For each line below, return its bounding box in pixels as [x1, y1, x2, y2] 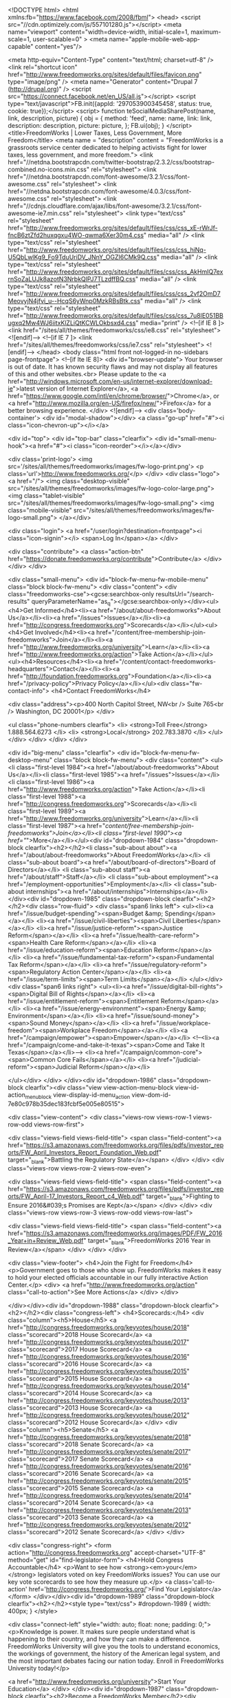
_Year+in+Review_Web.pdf [8, 1237, 84, 1245]
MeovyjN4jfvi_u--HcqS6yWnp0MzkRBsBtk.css [8, 297, 140, 305]
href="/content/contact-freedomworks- [103, 657, 216, 666]
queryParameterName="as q [31, 598, 111, 607]
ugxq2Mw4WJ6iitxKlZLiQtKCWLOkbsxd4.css [8, 319, 136, 327]
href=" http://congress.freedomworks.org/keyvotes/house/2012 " [8, 1411, 190, 1419]
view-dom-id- [131, 1090, 171, 1099]
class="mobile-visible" [8, 506, 72, 514]
